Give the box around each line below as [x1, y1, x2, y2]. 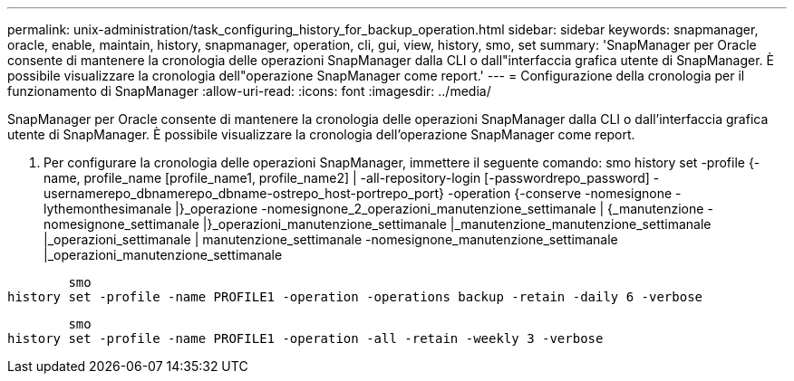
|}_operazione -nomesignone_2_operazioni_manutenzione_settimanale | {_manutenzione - [175, 201, 713, 216]
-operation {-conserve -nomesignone [448, 186, 673, 201]
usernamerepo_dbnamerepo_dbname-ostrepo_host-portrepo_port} [44, 186, 445, 201]
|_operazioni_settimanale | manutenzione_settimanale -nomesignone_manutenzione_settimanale [44, 232, 618, 247]
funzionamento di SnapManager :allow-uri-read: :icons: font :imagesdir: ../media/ [7, 83, 491, 99]
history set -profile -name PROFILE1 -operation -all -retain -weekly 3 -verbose [7, 331, 604, 346]
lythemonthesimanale [44, 201, 172, 216]
